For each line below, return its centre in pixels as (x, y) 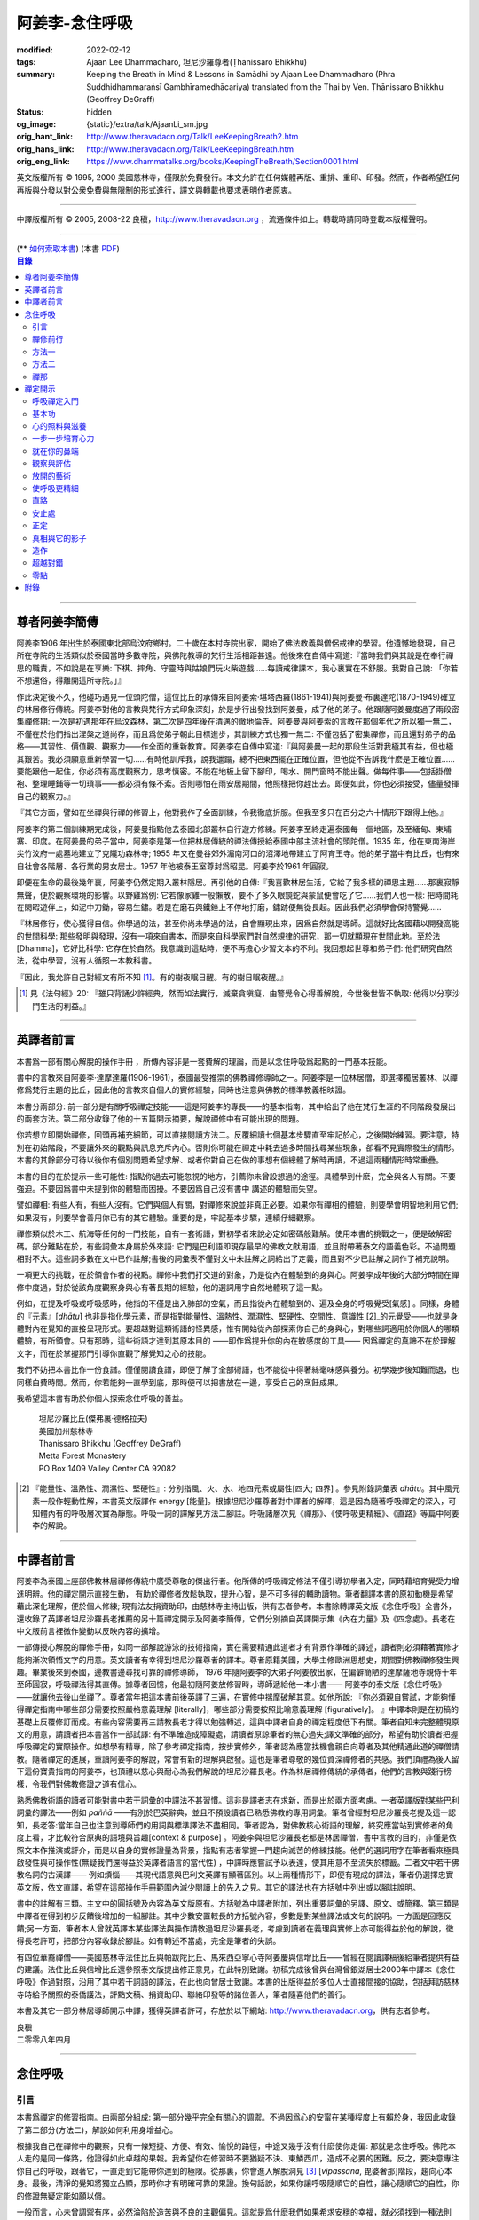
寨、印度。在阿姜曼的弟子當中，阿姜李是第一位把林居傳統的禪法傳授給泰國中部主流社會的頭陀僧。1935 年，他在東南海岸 (236, 841)
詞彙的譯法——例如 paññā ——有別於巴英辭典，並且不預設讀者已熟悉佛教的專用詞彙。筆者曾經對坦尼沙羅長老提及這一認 (236, 1812)
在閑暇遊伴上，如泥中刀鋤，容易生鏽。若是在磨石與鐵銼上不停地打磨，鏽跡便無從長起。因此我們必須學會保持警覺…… (229, 907)
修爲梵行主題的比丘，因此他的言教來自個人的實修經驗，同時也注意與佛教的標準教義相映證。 (183, 1090)
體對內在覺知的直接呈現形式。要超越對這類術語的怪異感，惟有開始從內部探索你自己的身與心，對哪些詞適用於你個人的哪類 (238, 1328)
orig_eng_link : (43, 162)
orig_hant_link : (45, 137)
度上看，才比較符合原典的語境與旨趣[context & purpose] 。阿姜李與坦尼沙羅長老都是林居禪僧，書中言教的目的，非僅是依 (236, 1837)
